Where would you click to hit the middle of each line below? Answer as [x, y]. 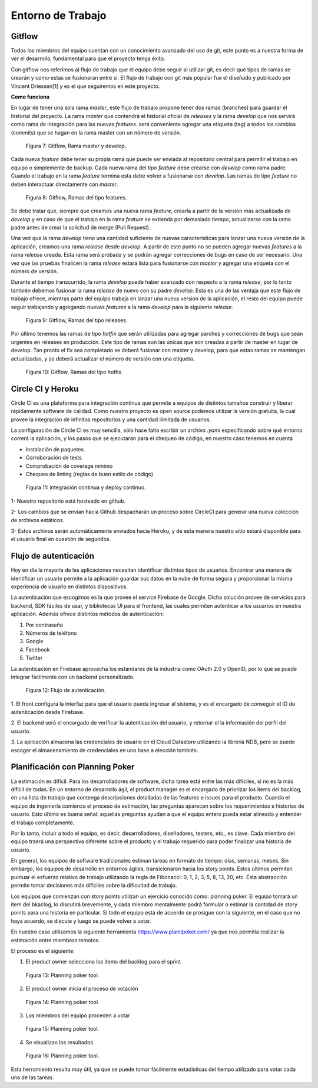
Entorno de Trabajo [59, 15]
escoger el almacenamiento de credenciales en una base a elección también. [105, 750]
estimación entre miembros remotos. [55, 940]
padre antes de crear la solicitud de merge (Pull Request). [81, 228]
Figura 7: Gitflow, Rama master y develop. [76, 146]
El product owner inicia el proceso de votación [82, 989]
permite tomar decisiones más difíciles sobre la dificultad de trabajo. [94, 886]
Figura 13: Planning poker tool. [62, 975]
